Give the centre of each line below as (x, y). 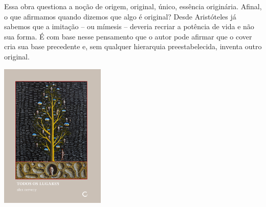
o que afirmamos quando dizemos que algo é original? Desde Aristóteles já (120, 16)
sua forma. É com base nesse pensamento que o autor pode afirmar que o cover (128, 36)
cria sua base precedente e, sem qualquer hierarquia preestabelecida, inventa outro (133, 46)
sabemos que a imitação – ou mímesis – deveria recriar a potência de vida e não (129, 26)
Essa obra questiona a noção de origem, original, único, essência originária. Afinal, (133, 6)
